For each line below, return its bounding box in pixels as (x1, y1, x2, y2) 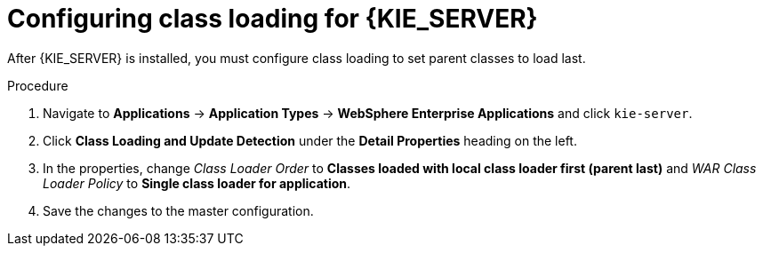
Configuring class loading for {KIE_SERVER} (7, 4, 538, 34)
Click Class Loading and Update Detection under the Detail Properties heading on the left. (43, 132, 577, 148)
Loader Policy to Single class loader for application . (43, 175, 351, 191)
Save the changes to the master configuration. (43, 202, 314, 218)
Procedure (7, 77, 68, 93)
